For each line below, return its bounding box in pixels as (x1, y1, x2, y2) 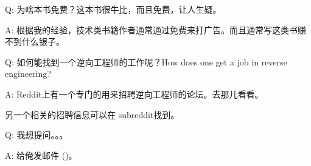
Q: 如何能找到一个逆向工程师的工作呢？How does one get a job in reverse (5, 55, 287, 68)
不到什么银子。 (5, 35, 65, 48)
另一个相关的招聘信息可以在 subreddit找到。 (5, 108, 180, 121)
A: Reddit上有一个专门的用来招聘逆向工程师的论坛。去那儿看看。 (5, 87, 264, 100)
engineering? (5, 67, 51, 80)
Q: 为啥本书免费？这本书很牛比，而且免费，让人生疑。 (5, 3, 222, 15)
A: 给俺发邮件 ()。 (5, 148, 77, 161)
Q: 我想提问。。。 (5, 128, 68, 141)
